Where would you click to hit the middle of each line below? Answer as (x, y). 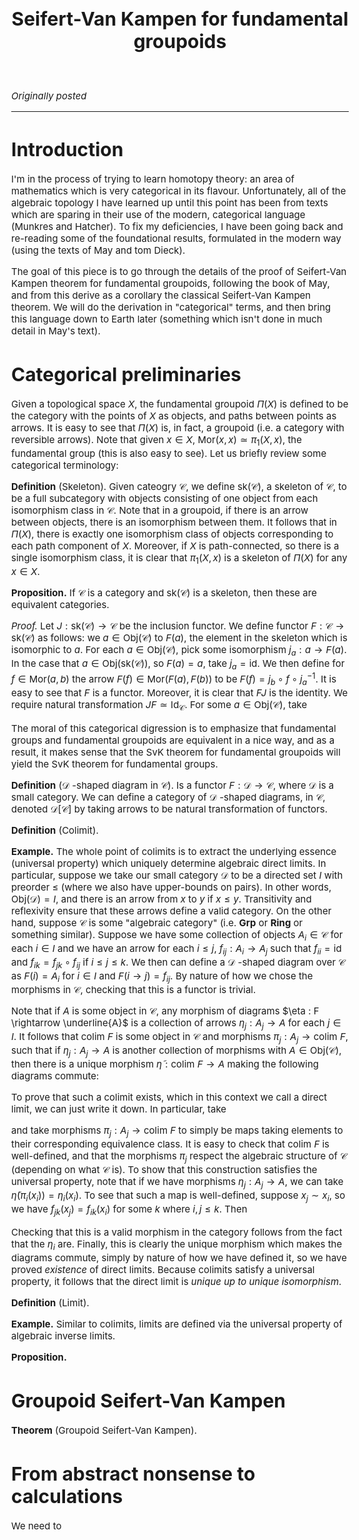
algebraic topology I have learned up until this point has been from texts (170, 203)
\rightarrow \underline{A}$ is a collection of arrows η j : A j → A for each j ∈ (176, 1024)
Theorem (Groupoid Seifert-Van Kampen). (104, 1430)
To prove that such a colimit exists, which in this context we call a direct (169, 1097)
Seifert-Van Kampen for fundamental (180, 18)
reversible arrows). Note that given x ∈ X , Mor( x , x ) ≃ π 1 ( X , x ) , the (156, 441)
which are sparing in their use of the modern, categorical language (158, 215)
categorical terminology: (65, 465)
